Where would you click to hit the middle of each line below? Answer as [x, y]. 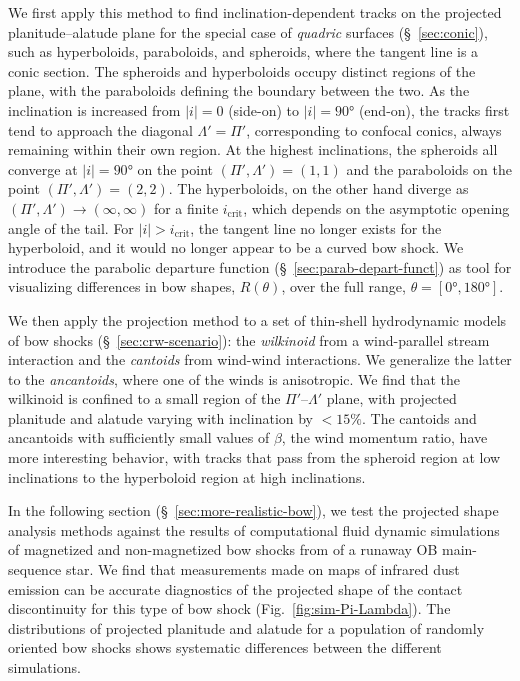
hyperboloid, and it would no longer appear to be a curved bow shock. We [236, 247]
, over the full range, [343, 286]
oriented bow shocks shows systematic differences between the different [225, 647]
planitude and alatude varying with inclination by [161, 417]
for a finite [186, 207]
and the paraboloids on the [429, 168]
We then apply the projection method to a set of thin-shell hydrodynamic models [257, 319]
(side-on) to [264, 109]
